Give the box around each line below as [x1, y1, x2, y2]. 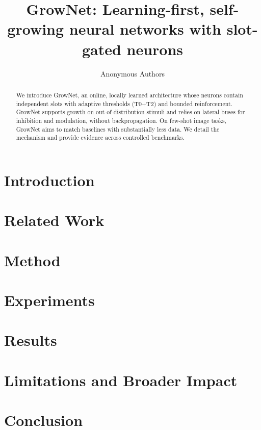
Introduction [4, 169, 95, 190]
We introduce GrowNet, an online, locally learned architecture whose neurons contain [16, 90, 243, 99]
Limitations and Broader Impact [4, 369, 238, 390]
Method [4, 249, 61, 270]
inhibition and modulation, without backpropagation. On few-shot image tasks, [16, 116, 226, 124]
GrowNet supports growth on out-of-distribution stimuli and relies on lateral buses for [16, 108, 245, 116]
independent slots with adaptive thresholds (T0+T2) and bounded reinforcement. [16, 99, 232, 108]
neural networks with [69, 18, 221, 39]
